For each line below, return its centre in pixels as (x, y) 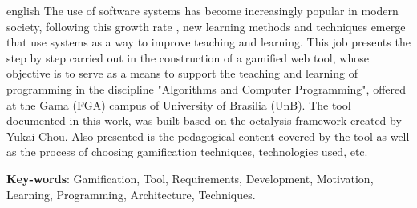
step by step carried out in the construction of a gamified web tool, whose (188, 57)
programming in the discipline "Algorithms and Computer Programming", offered (206, 88)
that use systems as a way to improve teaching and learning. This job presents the (208, 42)
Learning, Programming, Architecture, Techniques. (131, 194)
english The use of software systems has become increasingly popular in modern (202, 10)
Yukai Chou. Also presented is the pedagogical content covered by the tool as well (208, 136)
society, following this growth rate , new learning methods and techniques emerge (206, 26)
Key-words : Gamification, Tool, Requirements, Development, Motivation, (190, 178)
